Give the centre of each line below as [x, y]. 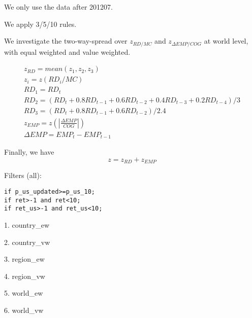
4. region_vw [25, 276]
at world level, [226, 41]
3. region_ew [24, 259]
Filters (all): [23, 175]
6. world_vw [24, 310]
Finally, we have [29, 152]
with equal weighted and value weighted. [67, 51]
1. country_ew [27, 224]
